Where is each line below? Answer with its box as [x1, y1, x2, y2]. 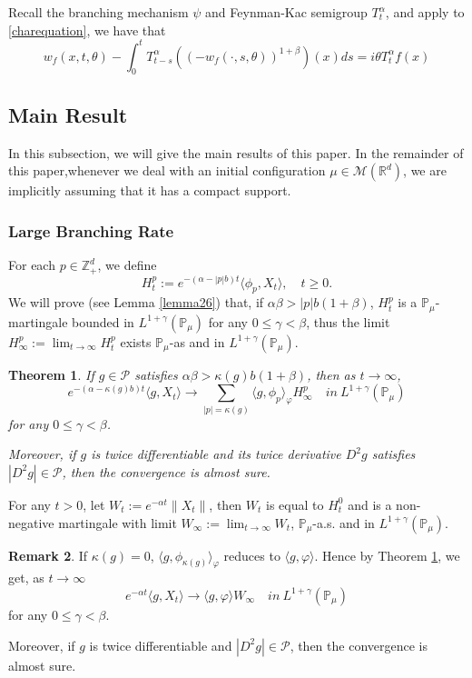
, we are [403, 161, 447, 180]
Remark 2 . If [8, 545, 88, 564]
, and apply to [385, 3, 465, 21]
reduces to [223, 545, 280, 564]
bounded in [72, 312, 134, 331]
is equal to [266, 494, 324, 513]
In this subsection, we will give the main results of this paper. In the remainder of [8, 143, 464, 162]
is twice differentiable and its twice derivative [91, 444, 341, 464]
